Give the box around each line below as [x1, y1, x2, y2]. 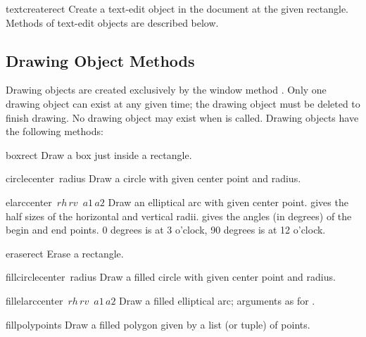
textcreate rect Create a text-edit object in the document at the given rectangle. [6, 1, 349, 15]
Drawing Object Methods [6, 49, 195, 71]
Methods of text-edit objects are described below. [6, 15, 219, 30]
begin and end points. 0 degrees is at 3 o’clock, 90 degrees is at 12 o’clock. [6, 222, 326, 237]
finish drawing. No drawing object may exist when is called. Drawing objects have [6, 110, 359, 125]
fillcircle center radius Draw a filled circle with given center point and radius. [6, 269, 336, 284]
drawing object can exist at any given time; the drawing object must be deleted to [6, 96, 360, 110]
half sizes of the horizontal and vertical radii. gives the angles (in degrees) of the [6, 208, 352, 223]
